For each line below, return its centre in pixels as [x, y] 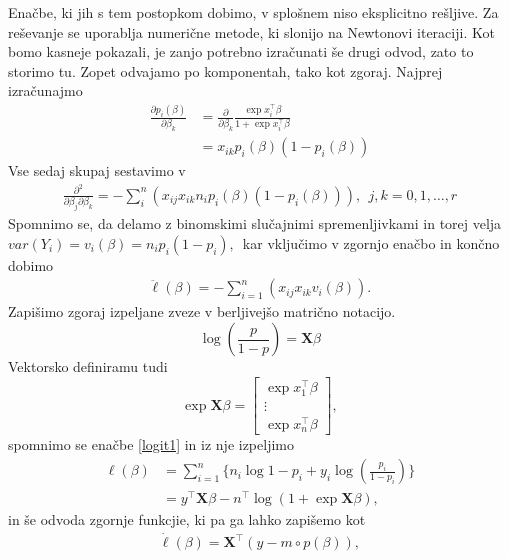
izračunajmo [45, 90]
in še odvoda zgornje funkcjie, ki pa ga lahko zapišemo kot [187, 519]
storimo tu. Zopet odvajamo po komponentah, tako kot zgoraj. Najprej [225, 70]
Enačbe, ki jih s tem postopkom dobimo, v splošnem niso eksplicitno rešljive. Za [253, 12]
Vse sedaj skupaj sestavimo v [97, 170]
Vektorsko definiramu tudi [88, 366]
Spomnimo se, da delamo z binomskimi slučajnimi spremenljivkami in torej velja [255, 223]
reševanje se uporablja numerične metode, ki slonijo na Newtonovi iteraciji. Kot [251, 31]
